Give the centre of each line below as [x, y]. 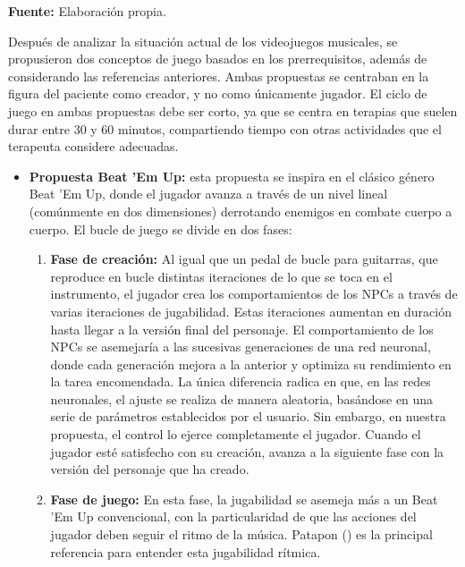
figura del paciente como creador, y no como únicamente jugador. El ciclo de [218, 93]
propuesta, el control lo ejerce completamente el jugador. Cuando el [236, 434]
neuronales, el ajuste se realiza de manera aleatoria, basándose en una [242, 398]
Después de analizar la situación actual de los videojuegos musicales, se [203, 41]
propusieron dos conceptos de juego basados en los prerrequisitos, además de [218, 59]
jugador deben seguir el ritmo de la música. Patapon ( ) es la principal [241, 534]
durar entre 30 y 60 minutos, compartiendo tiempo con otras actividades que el [225, 128]
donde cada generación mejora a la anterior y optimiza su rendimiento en [251, 364]
